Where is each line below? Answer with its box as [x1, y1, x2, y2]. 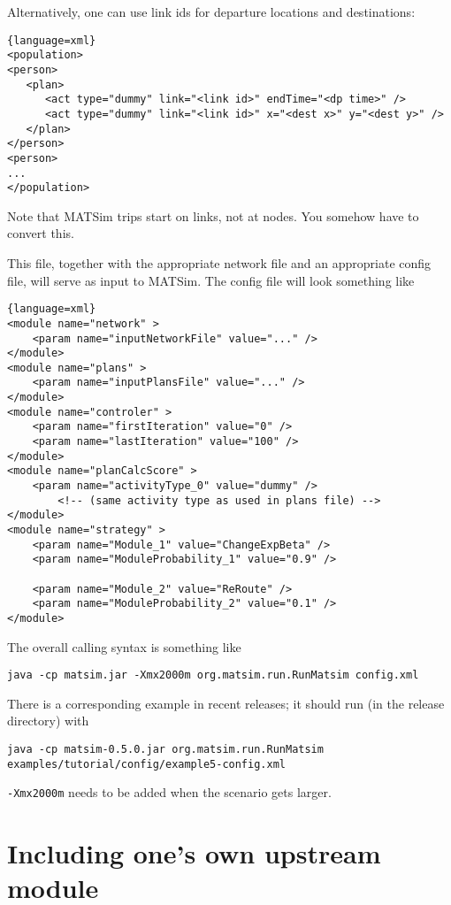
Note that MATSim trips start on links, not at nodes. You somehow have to [7, 206, 419, 225]
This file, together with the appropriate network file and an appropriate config [7, 254, 432, 272]
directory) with [7, 711, 89, 730]
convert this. [7, 224, 74, 242]
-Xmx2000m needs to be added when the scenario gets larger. [7, 783, 332, 801]
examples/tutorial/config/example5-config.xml [7, 757, 286, 771]
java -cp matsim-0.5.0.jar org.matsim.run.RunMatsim [7, 743, 324, 756]
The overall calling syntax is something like [7, 637, 241, 656]
